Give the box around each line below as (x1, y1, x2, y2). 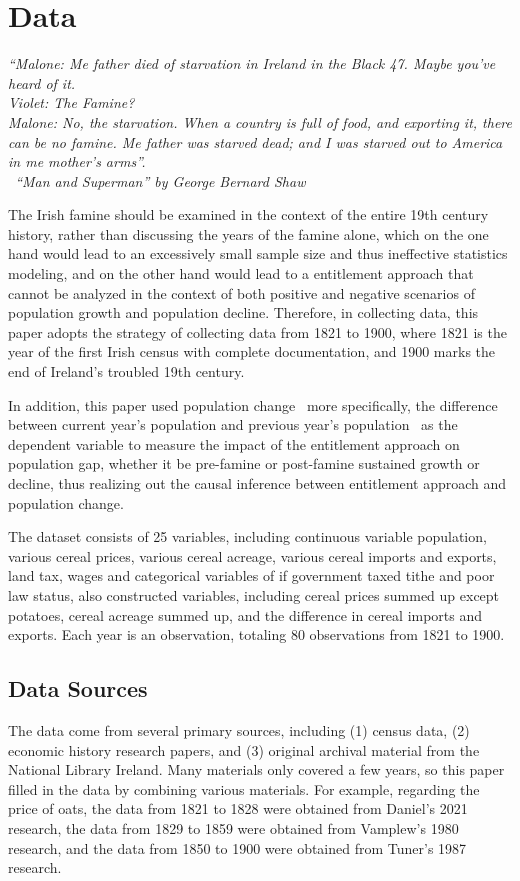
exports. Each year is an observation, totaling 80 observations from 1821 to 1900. (8, 624, 505, 645)
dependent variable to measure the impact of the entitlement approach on (8, 433, 460, 454)
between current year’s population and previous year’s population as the (8, 414, 458, 435)
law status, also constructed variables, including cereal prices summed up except (8, 584, 500, 605)
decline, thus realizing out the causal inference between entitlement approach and (8, 473, 507, 493)
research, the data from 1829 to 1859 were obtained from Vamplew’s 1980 (8, 817, 459, 838)
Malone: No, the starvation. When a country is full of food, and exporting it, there (8, 111, 512, 132)
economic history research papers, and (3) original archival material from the (8, 739, 480, 760)
